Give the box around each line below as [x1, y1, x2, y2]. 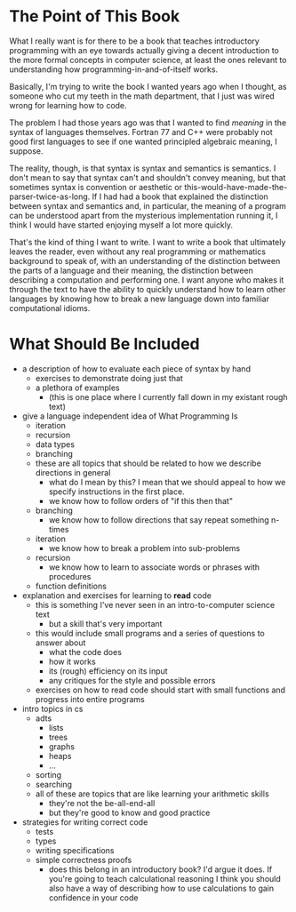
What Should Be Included [9, 334, 200, 355]
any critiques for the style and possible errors [48, 675, 216, 685]
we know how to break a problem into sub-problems [48, 542, 241, 553]
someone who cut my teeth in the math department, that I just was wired [9, 91, 276, 101]
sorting [35, 769, 62, 780]
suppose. [9, 145, 44, 156]
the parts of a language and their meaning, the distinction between [9, 265, 253, 276]
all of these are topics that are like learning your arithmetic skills [35, 788, 269, 799]
